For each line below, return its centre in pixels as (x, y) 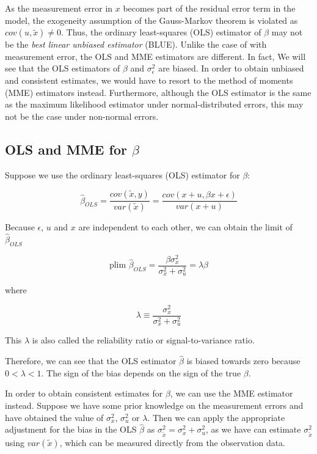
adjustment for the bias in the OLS (71, 429)
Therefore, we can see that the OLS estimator (91, 361)
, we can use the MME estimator (231, 393)
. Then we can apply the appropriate (216, 417)
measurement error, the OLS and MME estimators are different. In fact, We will (155, 56)
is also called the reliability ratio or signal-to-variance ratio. (143, 340)
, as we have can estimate (253, 429)
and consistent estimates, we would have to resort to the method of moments (149, 80)
